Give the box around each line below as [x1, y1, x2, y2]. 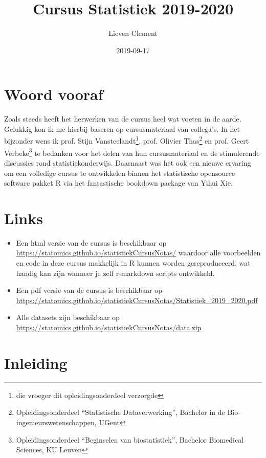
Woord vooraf [4, 84, 103, 105]
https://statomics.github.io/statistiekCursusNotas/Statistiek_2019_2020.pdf [16, 294, 258, 305]
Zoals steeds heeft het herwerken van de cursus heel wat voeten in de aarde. [4, 113, 241, 124]
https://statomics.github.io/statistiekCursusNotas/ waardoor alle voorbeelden [16, 247, 261, 258]
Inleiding [4, 352, 68, 373]
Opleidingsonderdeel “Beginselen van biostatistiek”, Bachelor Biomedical [16, 434, 244, 445]
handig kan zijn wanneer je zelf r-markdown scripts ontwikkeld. [16, 267, 215, 278]
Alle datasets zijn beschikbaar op [16, 312, 120, 323]
